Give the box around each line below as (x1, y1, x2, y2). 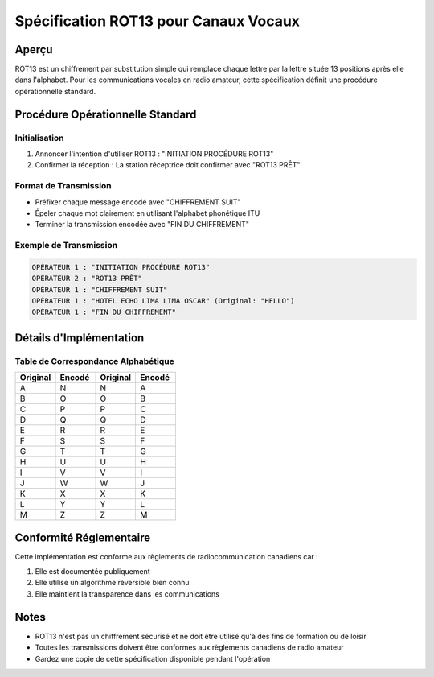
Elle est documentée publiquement (35, 567, 150, 576)
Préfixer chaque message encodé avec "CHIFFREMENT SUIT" (35, 197, 241, 207)
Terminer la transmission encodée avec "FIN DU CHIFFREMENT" (35, 220, 249, 229)
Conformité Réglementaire (14, 530, 151, 544)
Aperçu (14, 43, 53, 56)
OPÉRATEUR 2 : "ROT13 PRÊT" (31, 274, 142, 283)
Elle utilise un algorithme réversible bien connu (35, 578, 190, 588)
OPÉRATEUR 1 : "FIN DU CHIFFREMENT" (31, 308, 177, 317)
